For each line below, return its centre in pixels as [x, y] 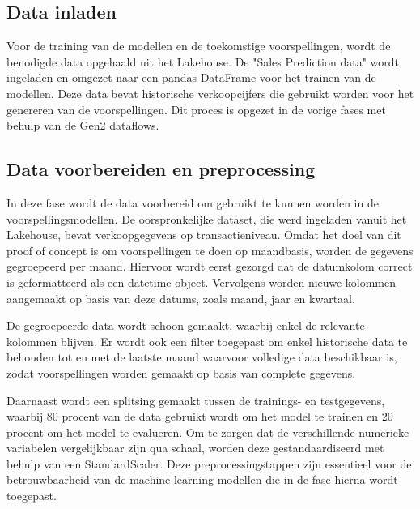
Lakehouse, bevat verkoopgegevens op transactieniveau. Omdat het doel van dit [204, 235]
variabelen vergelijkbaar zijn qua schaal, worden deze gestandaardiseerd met [195, 448]
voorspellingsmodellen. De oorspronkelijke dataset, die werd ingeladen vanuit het [207, 218]
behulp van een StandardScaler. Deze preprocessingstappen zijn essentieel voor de [209, 463]
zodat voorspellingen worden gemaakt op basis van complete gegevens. [181, 372]
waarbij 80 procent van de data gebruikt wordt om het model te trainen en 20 [200, 416]
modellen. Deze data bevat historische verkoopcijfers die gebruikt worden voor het [210, 93]
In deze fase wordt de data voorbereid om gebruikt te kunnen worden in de [193, 202]
